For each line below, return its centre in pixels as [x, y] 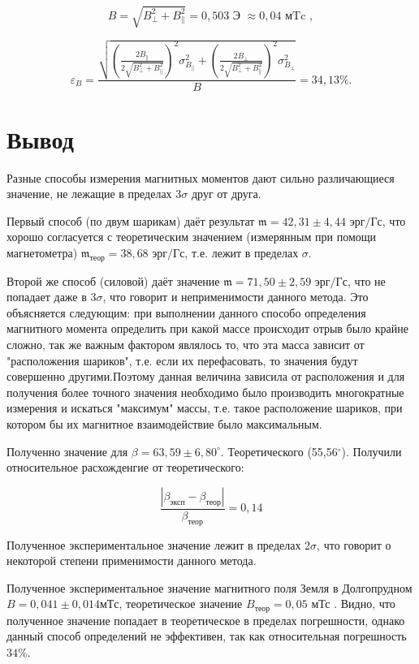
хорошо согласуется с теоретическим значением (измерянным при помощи [192, 237]
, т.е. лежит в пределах [242, 252]
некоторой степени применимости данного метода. [132, 561]
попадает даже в [47, 297]
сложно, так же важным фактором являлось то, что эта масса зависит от [186, 345]
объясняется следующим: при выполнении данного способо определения [186, 312]
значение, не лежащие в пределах [89, 194]
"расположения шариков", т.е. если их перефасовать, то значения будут [182, 360]
